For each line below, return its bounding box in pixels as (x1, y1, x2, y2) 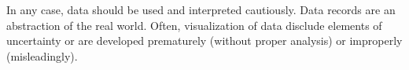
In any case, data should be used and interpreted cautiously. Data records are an (6, 2, 396, 17)
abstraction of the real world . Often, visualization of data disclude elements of (6, 17, 382, 33)
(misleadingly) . (6, 47, 78, 64)
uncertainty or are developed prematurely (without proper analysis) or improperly (6, 32, 403, 49)
